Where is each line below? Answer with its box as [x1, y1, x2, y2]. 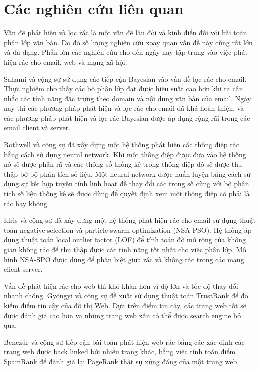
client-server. [4, 264, 43, 274]
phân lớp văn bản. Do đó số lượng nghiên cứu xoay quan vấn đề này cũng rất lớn [4, 37, 253, 47]
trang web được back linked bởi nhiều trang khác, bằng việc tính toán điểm [4, 346, 236, 357]
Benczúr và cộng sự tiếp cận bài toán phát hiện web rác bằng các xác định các [4, 336, 245, 347]
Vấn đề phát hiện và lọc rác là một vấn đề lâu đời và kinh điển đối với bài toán [4, 27, 247, 38]
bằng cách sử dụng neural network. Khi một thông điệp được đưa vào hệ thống [4, 149, 246, 159]
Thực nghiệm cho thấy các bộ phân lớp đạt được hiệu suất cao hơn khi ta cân [4, 83, 243, 94]
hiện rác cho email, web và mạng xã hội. [4, 56, 127, 67]
